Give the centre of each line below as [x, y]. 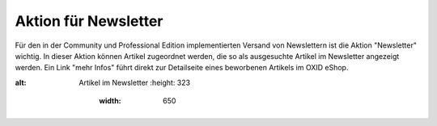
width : [110, 101]
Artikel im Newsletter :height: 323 [134, 82]
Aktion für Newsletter [89, 21]
